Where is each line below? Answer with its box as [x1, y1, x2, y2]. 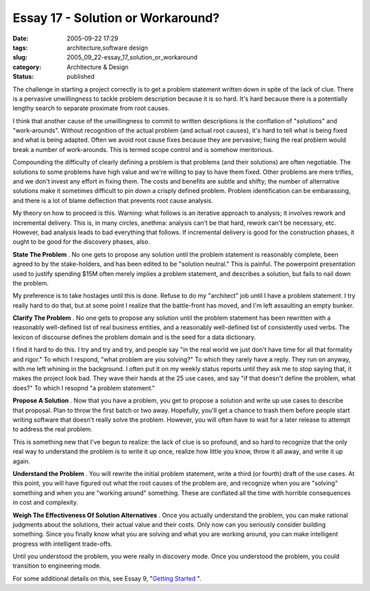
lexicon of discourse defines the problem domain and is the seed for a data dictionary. [12, 333, 256, 341]
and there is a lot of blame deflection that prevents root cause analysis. [12, 196, 214, 205]
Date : [12, 34, 29, 42]
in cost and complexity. [12, 499, 79, 507]
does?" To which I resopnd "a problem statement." [12, 383, 156, 392]
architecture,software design [66, 43, 149, 51]
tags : [12, 43, 28, 51]
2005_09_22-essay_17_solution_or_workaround [66, 53, 198, 62]
